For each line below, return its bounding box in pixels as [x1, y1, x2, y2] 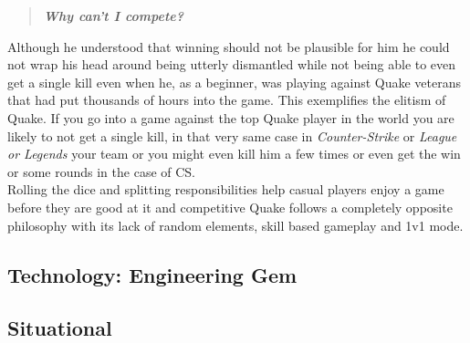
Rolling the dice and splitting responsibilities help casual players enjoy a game [7, 180, 444, 199]
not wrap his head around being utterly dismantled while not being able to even [7, 55, 456, 74]
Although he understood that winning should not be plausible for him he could [7, 36, 450, 56]
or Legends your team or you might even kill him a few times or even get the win [7, 144, 461, 163]
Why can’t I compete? [43, 6, 184, 25]
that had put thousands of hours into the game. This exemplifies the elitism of [7, 90, 446, 109]
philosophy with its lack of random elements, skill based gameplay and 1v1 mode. [7, 215, 464, 234]
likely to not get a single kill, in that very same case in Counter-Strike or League [7, 126, 457, 145]
